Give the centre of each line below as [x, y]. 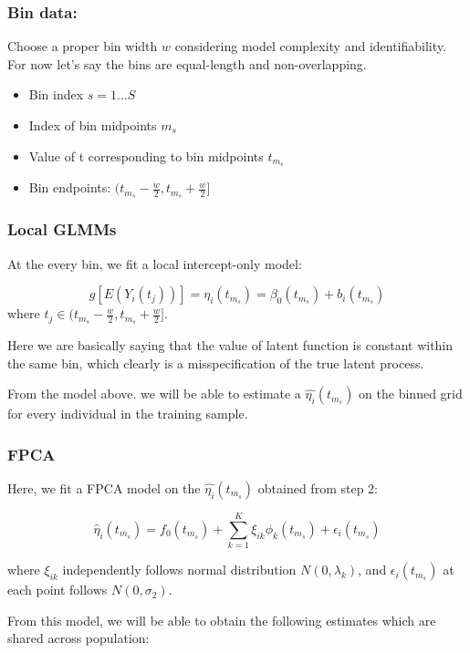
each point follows [57, 590]
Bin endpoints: [70, 187]
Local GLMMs [62, 229]
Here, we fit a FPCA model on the [104, 487]
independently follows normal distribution [179, 570]
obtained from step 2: [318, 487]
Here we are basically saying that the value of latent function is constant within [230, 344]
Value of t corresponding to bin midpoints [146, 155]
